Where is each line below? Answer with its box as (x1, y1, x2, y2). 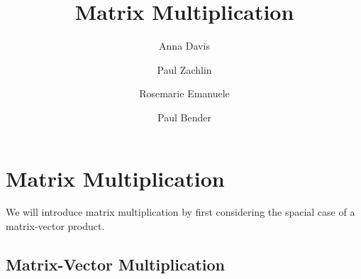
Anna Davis (159, 38, 210, 53)
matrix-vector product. (6, 219, 105, 234)
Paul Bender (157, 109, 211, 124)
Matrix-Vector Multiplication (6, 253, 225, 275)
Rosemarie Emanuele (139, 86, 230, 101)
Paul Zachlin (157, 62, 212, 77)
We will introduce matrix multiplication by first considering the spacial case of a (6, 204, 355, 219)
